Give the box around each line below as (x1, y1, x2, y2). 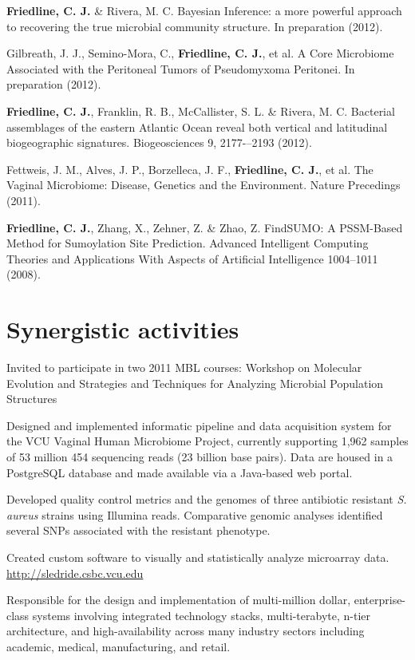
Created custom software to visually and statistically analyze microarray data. (6, 548, 389, 565)
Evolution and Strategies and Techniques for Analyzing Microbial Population (6, 374, 384, 391)
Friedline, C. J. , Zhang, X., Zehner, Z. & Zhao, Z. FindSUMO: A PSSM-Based (6, 219, 403, 235)
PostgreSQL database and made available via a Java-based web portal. (6, 464, 353, 480)
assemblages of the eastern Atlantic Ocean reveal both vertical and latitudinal (6, 118, 388, 135)
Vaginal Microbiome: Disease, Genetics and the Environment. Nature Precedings (6, 176, 401, 193)
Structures (6, 390, 57, 407)
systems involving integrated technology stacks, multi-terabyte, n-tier (32, 607, 371, 623)
